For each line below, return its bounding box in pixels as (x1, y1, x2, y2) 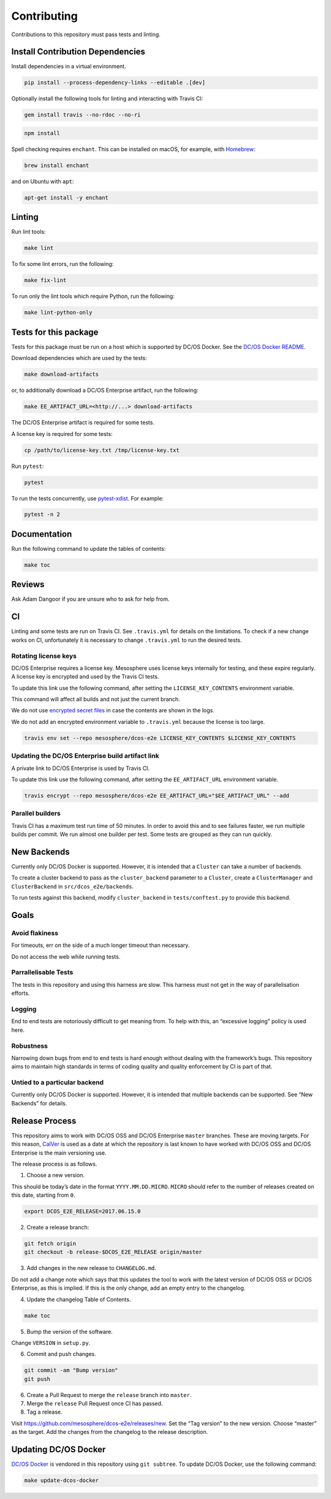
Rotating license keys (11, 652, 77, 660)
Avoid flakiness (11, 929, 58, 937)
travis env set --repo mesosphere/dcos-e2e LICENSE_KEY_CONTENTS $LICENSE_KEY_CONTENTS (24, 734, 296, 741)
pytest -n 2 (24, 511, 61, 518)
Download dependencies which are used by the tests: (11, 354, 147, 362)
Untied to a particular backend (11, 1078, 104, 1087)
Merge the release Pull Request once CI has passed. (26, 1400, 163, 1408)
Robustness (11, 1042, 48, 1050)
